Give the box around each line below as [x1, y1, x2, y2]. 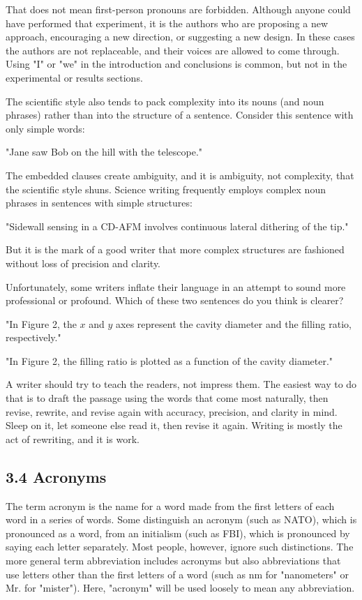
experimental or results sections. [6, 70, 143, 84]
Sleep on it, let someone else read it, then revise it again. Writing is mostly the [6, 418, 342, 433]
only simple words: [6, 121, 85, 135]
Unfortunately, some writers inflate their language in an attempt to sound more [6, 279, 346, 294]
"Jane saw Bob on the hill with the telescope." [6, 144, 203, 159]
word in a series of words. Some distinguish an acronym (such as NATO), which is [6, 512, 357, 527]
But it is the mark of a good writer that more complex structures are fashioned [6, 242, 345, 257]
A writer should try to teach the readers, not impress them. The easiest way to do [6, 377, 357, 391]
